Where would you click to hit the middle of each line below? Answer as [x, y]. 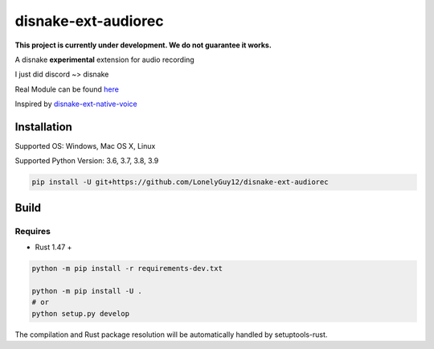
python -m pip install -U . [87, 291]
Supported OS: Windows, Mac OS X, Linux [85, 146]
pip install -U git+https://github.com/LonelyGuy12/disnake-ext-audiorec [180, 182]
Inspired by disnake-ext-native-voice [76, 104]
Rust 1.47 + [53, 247]
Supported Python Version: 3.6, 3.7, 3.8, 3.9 [87, 161]
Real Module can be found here [67, 89]
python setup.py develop [81, 313]
